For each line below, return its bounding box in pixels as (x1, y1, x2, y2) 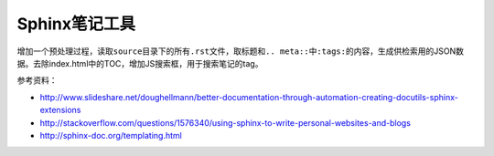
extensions (39, 105, 81, 116)
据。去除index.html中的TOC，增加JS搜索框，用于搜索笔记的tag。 (16, 57, 263, 68)
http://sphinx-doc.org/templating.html (39, 130, 182, 140)
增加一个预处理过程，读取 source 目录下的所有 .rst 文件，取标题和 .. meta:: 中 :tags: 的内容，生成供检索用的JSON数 (16, 46, 464, 57)
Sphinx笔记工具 (16, 14, 136, 34)
